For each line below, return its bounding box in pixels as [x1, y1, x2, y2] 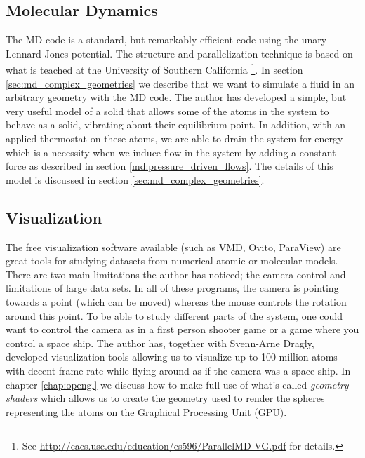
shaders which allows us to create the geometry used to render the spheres [6, 391, 325, 405]
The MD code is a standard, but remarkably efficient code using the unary [6, 32, 327, 47]
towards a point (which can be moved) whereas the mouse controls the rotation [6, 294, 347, 309]
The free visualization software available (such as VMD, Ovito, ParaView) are [6, 239, 341, 254]
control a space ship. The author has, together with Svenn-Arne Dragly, [6, 335, 314, 350]
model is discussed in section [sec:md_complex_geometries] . [6, 172, 265, 187]
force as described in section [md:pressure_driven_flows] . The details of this [6, 159, 333, 173]
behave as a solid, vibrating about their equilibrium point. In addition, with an [6, 117, 346, 132]
